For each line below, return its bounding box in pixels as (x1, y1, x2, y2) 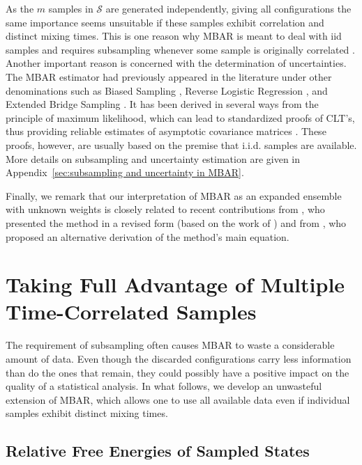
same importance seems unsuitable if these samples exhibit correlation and (6, 15, 324, 29)
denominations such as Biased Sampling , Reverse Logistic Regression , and (6, 83, 328, 97)
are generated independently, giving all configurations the (105, 1, 352, 15)
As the (6, 1, 34, 15)
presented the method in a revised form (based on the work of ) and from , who (6, 215, 347, 230)
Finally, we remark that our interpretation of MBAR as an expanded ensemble (6, 188, 342, 203)
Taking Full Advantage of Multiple (6, 270, 345, 299)
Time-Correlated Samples (6, 297, 257, 326)
